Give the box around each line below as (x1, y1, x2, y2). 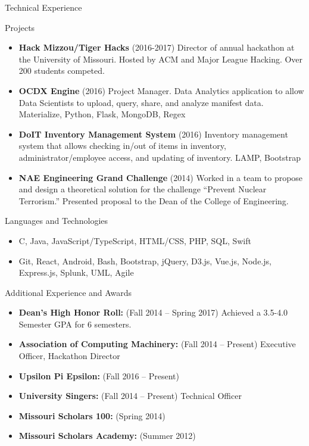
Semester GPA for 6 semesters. (18, 317, 132, 330)
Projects (5, 21, 35, 33)
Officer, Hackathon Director (18, 350, 120, 362)
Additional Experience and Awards (5, 286, 132, 298)
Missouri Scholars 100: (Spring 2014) (18, 409, 166, 422)
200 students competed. (18, 64, 105, 77)
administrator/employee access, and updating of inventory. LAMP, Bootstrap (18, 151, 301, 163)
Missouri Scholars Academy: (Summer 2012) (18, 429, 196, 442)
